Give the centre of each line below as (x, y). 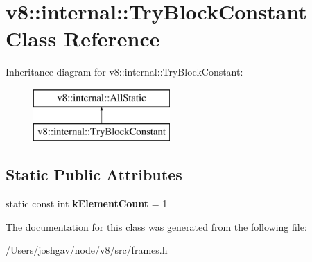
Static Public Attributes (94, 174)
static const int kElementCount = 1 (87, 203)
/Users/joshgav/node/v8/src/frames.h (87, 250)
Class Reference (83, 38)
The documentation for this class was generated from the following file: (156, 226)
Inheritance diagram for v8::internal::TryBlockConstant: (124, 72)
